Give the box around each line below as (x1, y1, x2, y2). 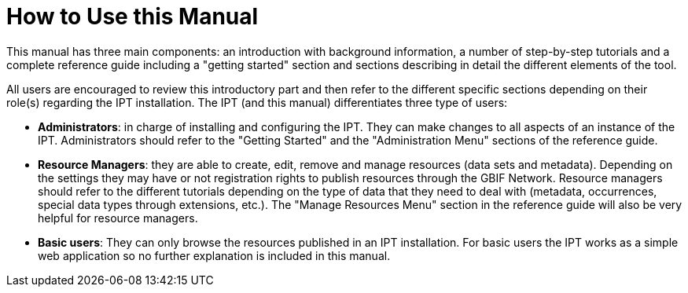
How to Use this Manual (6, 3, 259, 30)
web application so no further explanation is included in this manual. (38, 248, 391, 262)
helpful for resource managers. (38, 211, 198, 225)
